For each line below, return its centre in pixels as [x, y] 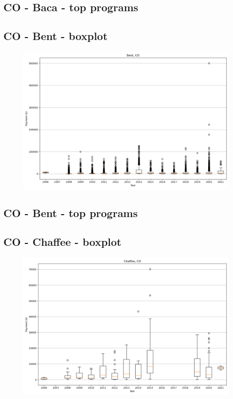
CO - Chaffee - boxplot [63, 242]
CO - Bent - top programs [71, 213]
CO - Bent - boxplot [56, 36]
